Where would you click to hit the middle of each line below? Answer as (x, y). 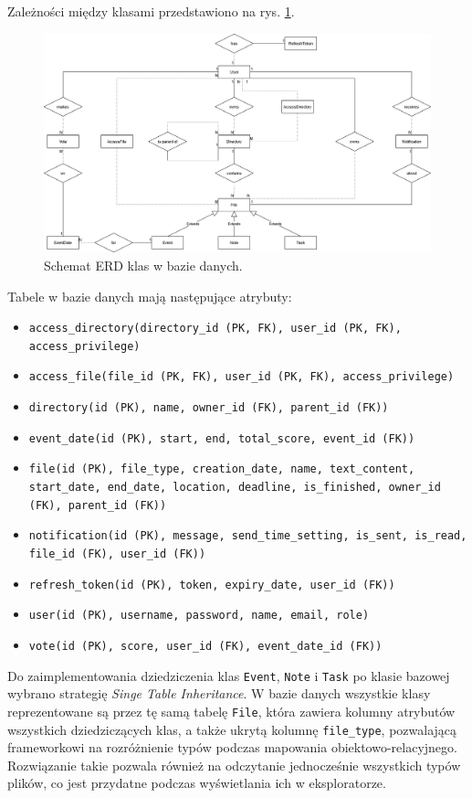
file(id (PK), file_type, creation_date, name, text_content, (222, 469)
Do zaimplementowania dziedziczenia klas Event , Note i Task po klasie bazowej (229, 675)
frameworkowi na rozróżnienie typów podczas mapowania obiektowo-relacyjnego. (232, 747)
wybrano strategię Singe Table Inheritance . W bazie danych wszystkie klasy (219, 693)
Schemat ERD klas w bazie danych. (143, 265)
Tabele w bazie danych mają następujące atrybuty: (150, 296)
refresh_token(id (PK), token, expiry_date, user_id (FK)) (212, 585)
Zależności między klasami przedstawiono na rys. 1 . (151, 11)
